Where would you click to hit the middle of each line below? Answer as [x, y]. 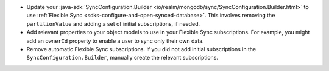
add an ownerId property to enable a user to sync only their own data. [115, 41]
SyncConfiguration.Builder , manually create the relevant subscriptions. [122, 58]
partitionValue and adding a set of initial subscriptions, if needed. [113, 23]
